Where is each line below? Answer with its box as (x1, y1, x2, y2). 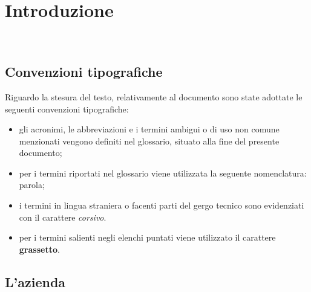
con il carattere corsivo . (19, 210, 106, 223)
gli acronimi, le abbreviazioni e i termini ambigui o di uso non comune (19, 123, 280, 135)
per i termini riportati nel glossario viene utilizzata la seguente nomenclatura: (19, 166, 307, 179)
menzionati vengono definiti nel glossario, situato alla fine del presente (19, 134, 280, 147)
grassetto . (19, 242, 60, 255)
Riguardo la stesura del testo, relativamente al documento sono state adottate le (5, 90, 303, 103)
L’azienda (5, 272, 66, 291)
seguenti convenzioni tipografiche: (5, 102, 129, 115)
